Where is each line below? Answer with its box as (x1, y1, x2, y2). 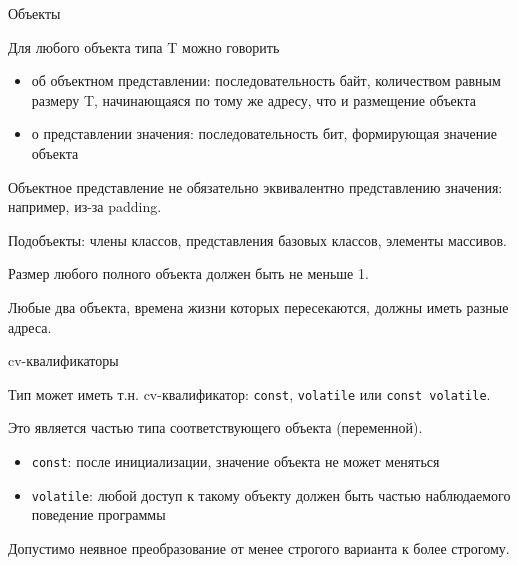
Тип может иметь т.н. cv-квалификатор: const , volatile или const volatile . (8, 383, 491, 404)
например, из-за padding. (8, 196, 162, 217)
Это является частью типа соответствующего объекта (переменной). (8, 417, 423, 438)
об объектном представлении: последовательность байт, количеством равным (31, 70, 501, 91)
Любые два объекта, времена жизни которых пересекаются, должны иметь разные (8, 296, 509, 317)
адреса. (8, 316, 52, 337)
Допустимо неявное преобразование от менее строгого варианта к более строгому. (8, 537, 510, 558)
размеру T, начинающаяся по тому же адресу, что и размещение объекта (31, 89, 476, 110)
